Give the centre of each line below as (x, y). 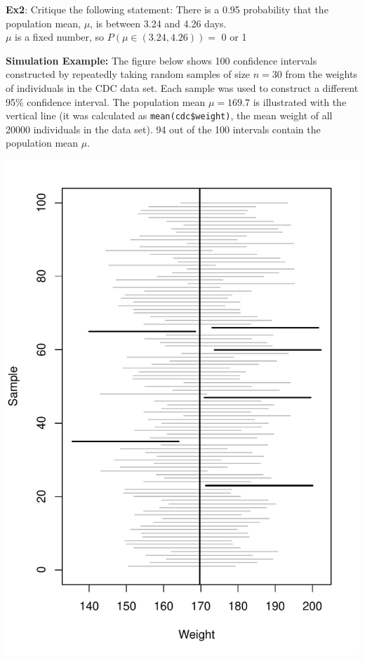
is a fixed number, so (60, 37)
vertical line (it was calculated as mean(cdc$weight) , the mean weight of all (169, 115)
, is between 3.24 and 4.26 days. (158, 23)
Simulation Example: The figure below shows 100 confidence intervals (161, 60)
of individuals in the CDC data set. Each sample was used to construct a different (182, 87)
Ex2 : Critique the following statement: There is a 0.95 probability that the (167, 9)
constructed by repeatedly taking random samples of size (128, 74)
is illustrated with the (300, 101)
